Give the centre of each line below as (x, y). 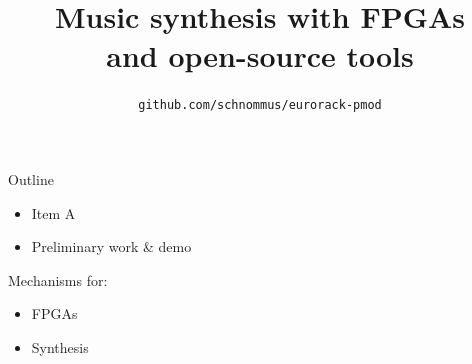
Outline (31, 178)
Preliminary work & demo (111, 246)
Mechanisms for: (58, 279)
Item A (53, 212)
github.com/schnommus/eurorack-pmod (260, 105)
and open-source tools (260, 55)
